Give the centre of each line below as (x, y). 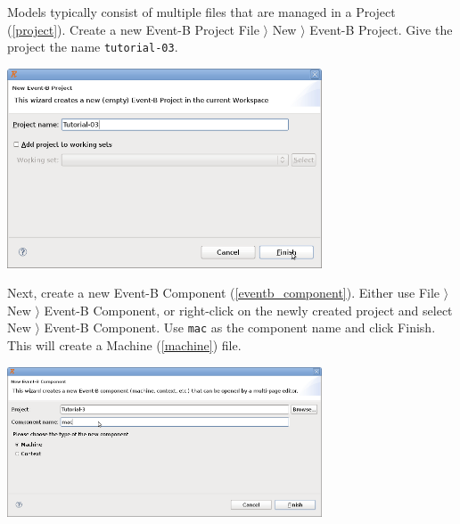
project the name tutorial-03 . (93, 47)
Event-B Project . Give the (381, 29)
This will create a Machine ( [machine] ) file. (124, 345)
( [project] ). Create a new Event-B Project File (133, 29)
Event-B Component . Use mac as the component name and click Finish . (240, 327)
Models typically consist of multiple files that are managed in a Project (201, 12)
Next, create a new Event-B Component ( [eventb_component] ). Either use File (224, 293)
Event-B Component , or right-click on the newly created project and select (248, 310)
